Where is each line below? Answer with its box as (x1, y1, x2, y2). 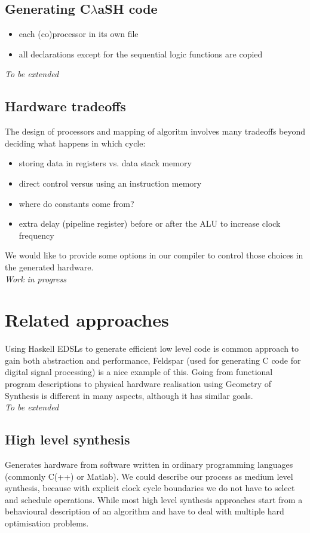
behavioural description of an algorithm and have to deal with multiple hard (5, 505, 284, 517)
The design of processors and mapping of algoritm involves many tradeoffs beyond (5, 125, 306, 138)
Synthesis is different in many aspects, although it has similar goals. (5, 389, 253, 401)
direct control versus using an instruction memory (19, 176, 202, 189)
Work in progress (5, 272, 66, 285)
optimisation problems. (5, 516, 89, 529)
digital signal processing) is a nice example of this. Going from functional (5, 366, 273, 378)
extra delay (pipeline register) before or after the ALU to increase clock (19, 217, 281, 230)
